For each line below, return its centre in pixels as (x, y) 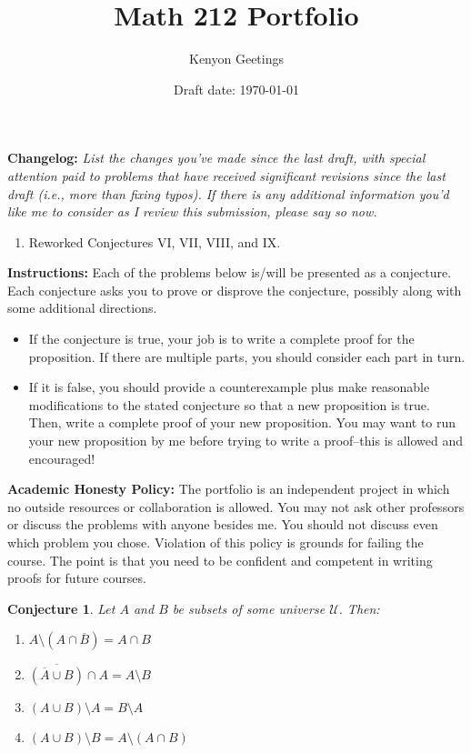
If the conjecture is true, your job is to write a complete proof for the (221, 339)
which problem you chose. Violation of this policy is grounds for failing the (215, 542)
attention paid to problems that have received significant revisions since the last (226, 175)
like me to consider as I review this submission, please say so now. (192, 211)
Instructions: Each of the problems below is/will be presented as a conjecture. (230, 272)
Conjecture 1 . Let (61, 608)
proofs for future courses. (77, 578)
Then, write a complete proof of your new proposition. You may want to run (242, 422)
